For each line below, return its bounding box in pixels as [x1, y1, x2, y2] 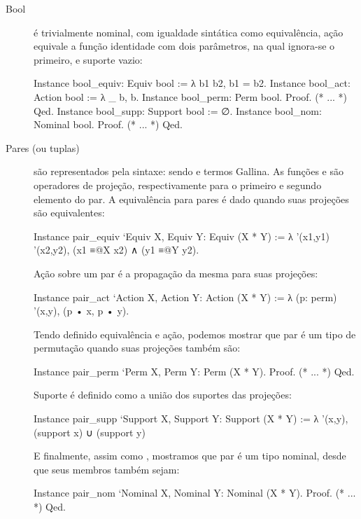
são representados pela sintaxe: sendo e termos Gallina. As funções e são [34, 164, 344, 179]
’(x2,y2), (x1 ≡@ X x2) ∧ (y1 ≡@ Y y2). [34, 242, 199, 257]
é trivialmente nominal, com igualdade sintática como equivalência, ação [34, 25, 344, 39]
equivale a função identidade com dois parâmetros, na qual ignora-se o [34, 39, 335, 53]
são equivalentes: [34, 205, 105, 220]
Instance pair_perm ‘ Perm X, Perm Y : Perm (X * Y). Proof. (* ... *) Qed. [34, 364, 355, 378]
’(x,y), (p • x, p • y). [34, 303, 129, 318]
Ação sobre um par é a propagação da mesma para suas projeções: [34, 265, 318, 280]
